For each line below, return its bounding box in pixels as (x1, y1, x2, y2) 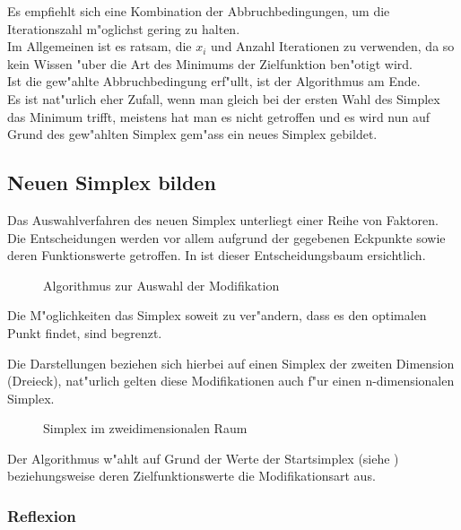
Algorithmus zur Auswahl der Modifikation (43, 275, 280, 294)
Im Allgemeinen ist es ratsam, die (7, 37, 192, 56)
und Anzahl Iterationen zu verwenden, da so (211, 37, 455, 56)
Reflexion (7, 505, 76, 526)
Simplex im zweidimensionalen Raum (43, 419, 248, 438)
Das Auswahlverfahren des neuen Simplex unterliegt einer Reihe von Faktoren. (7, 210, 439, 229)
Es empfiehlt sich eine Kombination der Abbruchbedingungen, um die (7, 2, 390, 20)
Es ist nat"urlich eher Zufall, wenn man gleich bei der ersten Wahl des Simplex (7, 89, 440, 108)
